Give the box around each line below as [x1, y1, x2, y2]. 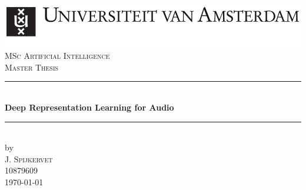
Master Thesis [5, 61, 59, 73]
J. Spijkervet [5, 152, 53, 165]
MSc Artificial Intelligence [5, 49, 110, 62]
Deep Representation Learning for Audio [5, 101, 174, 113]
